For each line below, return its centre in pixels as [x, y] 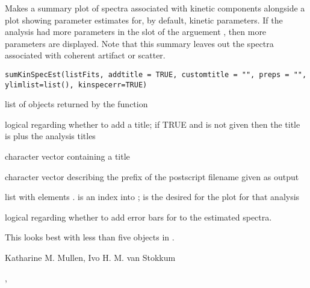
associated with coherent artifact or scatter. [85, 55]
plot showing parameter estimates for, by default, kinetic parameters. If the [144, 20]
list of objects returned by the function [76, 104]
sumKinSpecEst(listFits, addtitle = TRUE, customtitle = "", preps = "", [156, 74]
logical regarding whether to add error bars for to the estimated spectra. [138, 217]
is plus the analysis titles [50, 136]
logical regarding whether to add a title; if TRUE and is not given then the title [153, 124]
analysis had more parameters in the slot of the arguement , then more [136, 32]
